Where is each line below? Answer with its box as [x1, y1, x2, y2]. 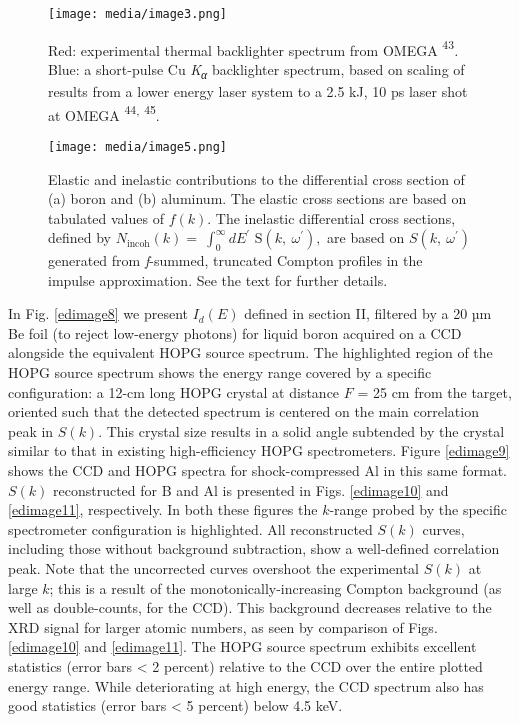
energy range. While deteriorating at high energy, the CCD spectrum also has [8, 675, 484, 696]
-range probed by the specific [329, 499, 507, 520]
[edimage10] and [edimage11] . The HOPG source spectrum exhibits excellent [8, 636, 477, 657]
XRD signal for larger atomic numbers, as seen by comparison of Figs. [8, 616, 438, 637]
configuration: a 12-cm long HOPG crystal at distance [8, 381, 340, 402]
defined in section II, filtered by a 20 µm [244, 303, 492, 324]
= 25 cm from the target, [357, 381, 512, 402]
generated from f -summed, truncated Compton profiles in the [48, 250, 423, 271]
